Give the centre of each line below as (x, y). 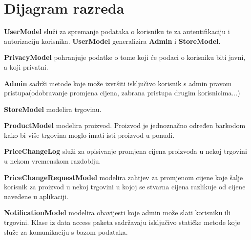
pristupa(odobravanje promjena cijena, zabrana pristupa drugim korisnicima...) (122, 93)
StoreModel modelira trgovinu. (53, 109)
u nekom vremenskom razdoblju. (52, 161)
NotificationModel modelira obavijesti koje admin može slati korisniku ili (117, 212)
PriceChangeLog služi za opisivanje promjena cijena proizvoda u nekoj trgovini (125, 151)
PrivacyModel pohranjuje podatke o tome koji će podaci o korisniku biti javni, (125, 57)
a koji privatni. (26, 66)
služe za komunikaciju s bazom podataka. (66, 231)
